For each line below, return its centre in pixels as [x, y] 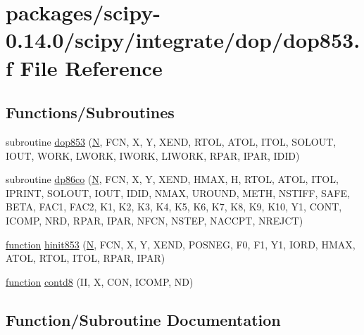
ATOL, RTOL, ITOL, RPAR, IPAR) [86, 258]
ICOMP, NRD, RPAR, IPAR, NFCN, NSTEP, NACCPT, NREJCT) [155, 220]
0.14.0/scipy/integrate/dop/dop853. [183, 40]
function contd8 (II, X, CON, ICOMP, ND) [100, 281]
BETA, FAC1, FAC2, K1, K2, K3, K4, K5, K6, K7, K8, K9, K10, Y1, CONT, [174, 207]
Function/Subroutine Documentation [143, 319]
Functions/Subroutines [90, 112]
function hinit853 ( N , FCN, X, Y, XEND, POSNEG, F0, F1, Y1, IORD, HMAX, [181, 244]
